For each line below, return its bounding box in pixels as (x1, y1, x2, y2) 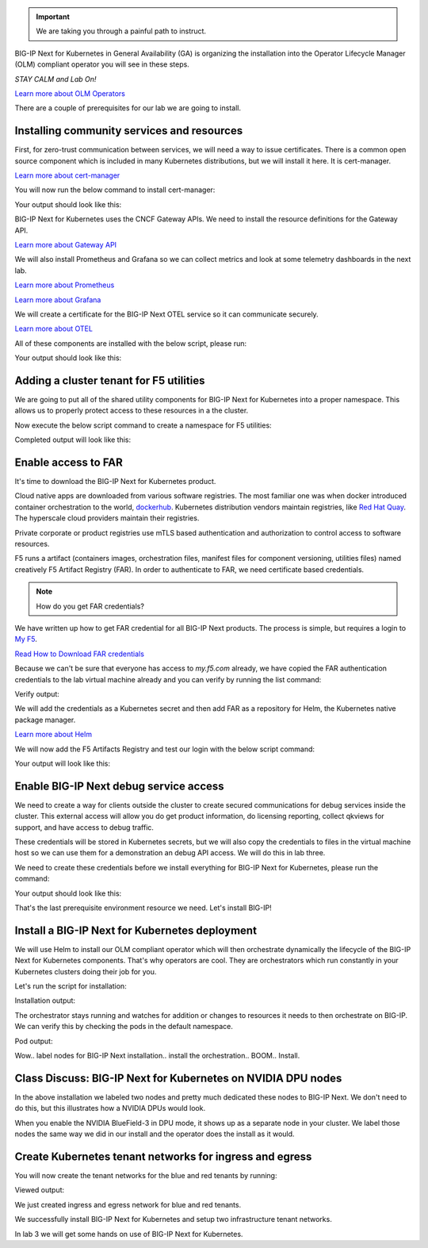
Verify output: (14, 689, 59, 698)
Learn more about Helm (14, 730, 93, 739)
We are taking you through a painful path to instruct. (36, 26, 206, 36)
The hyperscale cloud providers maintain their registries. (14, 513, 200, 523)
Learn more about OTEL (14, 324, 93, 333)
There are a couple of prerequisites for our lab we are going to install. (14, 103, 242, 113)
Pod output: (14, 1036, 53, 1046)
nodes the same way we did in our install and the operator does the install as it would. (14, 1129, 295, 1139)
